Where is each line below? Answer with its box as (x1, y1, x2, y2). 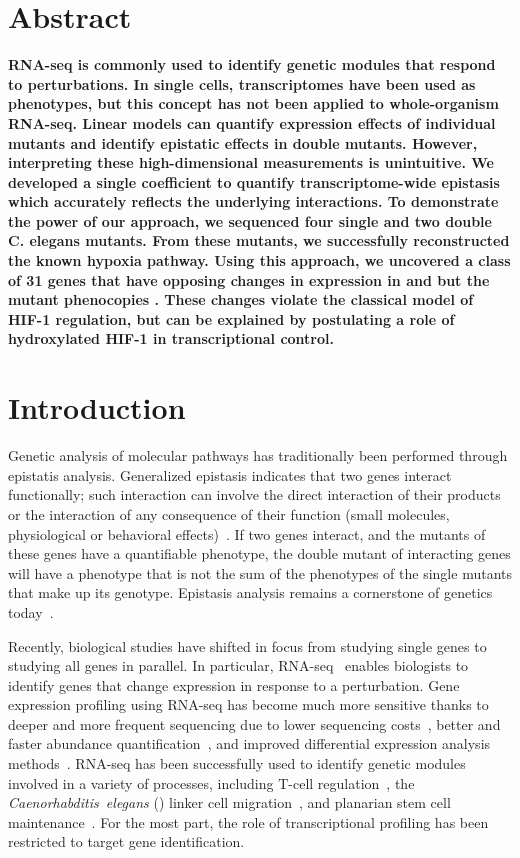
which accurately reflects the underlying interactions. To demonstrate (8, 191, 499, 212)
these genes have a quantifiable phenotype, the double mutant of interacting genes (8, 543, 511, 564)
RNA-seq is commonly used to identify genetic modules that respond (8, 54, 496, 75)
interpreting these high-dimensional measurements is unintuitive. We (8, 152, 494, 173)
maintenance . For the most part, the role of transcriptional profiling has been (8, 811, 489, 832)
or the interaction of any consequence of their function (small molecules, (8, 503, 450, 524)
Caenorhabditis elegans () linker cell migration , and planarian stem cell (8, 792, 451, 813)
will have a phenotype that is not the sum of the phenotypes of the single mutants (8, 562, 512, 583)
